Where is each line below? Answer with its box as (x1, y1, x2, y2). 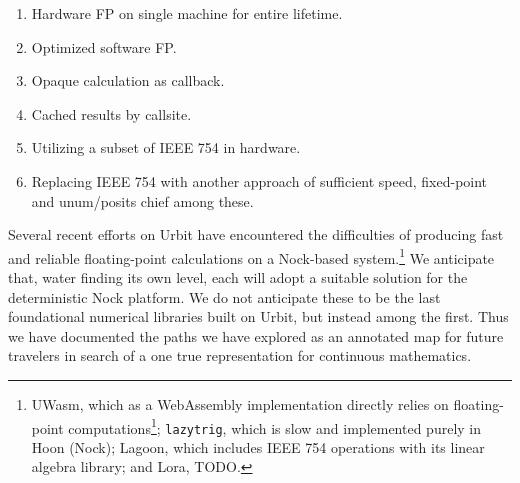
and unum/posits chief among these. (31, 190, 254, 211)
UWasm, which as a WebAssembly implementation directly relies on (31, 393, 449, 414)
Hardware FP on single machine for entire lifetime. (31, 3, 343, 23)
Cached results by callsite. (31, 103, 192, 124)
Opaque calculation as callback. (31, 70, 225, 91)
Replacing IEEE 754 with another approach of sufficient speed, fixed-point (31, 170, 488, 191)
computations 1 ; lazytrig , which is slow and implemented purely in (68, 414, 482, 438)
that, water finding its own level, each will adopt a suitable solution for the (8, 267, 468, 287)
